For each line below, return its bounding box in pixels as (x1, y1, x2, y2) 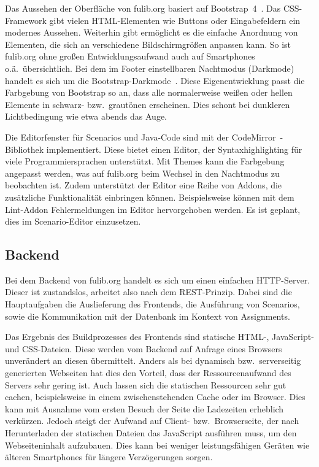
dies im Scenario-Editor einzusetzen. (5, 215, 141, 228)
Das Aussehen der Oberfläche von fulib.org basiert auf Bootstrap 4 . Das (5, 2, 281, 14)
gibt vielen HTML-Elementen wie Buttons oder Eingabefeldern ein (49, 14, 301, 26)
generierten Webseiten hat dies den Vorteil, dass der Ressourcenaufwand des (5, 366, 291, 379)
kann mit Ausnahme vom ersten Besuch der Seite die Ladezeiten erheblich (5, 402, 284, 415)
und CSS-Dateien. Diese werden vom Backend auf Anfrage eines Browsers (5, 342, 282, 355)
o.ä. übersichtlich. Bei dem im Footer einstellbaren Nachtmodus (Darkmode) (5, 61, 294, 74)
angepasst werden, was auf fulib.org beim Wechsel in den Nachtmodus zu (5, 166, 280, 179)
